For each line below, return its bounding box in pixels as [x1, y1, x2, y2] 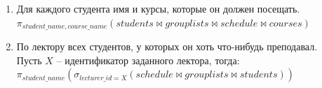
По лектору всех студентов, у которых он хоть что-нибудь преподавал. [16, 39, 318, 54]
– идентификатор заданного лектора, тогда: [56, 52, 240, 67]
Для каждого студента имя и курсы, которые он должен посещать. [16, 1, 300, 15]
